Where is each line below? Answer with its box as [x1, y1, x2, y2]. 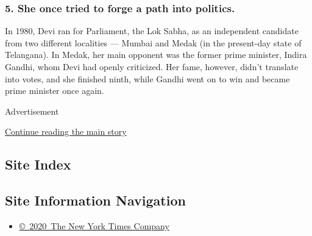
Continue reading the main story [5, 125, 127, 138]
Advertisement [5, 104, 59, 117]
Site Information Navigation [5, 191, 186, 210]
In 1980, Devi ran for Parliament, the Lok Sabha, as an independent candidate [5, 24, 299, 37]
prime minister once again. [5, 84, 104, 97]
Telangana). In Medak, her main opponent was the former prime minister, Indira [5, 48, 307, 61]
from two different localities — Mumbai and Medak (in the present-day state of [5, 36, 302, 49]
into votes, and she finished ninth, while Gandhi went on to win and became [5, 72, 290, 85]
